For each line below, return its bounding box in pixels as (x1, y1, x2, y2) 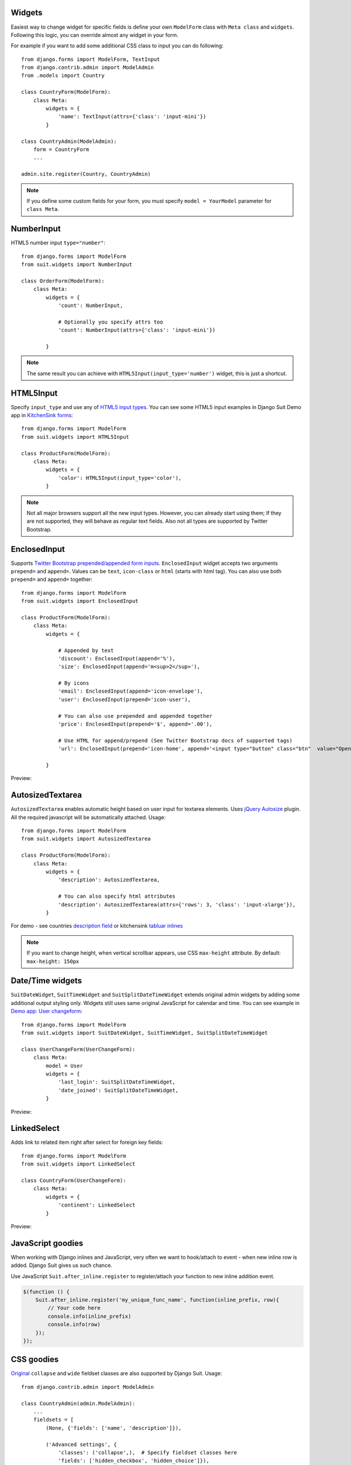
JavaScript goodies (11, 1238, 84, 1248)
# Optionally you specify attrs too (58, 318, 163, 325)
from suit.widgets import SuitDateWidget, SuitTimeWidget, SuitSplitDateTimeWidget (21, 1029, 269, 1036)
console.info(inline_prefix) (47, 1313, 132, 1320)
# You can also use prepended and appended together (58, 713, 213, 719)
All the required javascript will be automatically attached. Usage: (11, 813, 166, 820)
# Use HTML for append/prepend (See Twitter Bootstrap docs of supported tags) (58, 737, 292, 744)
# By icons (58, 680, 90, 687)
